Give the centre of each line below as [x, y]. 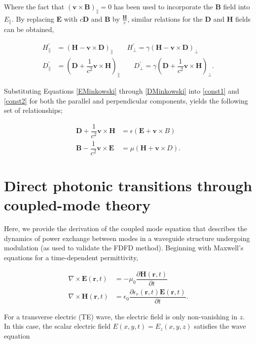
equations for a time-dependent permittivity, [71, 258]
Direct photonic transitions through [128, 186]
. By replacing [33, 18]
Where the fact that [34, 6]
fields [243, 18]
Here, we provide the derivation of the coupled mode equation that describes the [126, 228]
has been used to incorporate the [163, 6]
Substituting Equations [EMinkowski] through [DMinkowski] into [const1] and [122, 91]
